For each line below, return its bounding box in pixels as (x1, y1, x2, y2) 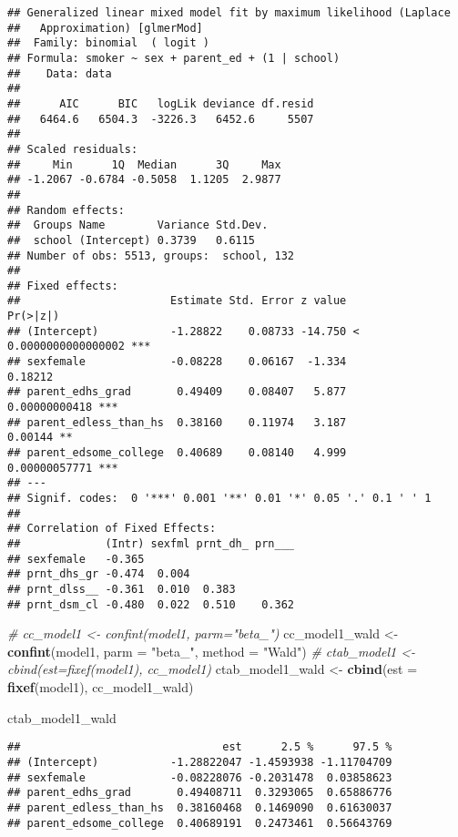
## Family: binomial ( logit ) (7, 36, 209, 50)
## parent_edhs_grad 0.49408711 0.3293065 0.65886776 (7, 786, 392, 800)
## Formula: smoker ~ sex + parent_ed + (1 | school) (7, 51, 341, 65)
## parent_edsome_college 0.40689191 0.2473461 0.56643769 (7, 816, 392, 830)
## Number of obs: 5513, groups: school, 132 (7, 249, 294, 262)
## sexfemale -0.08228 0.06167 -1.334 (7, 355, 347, 369)
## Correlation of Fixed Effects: (7, 522, 217, 536)
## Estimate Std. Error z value (7, 294, 347, 308)
